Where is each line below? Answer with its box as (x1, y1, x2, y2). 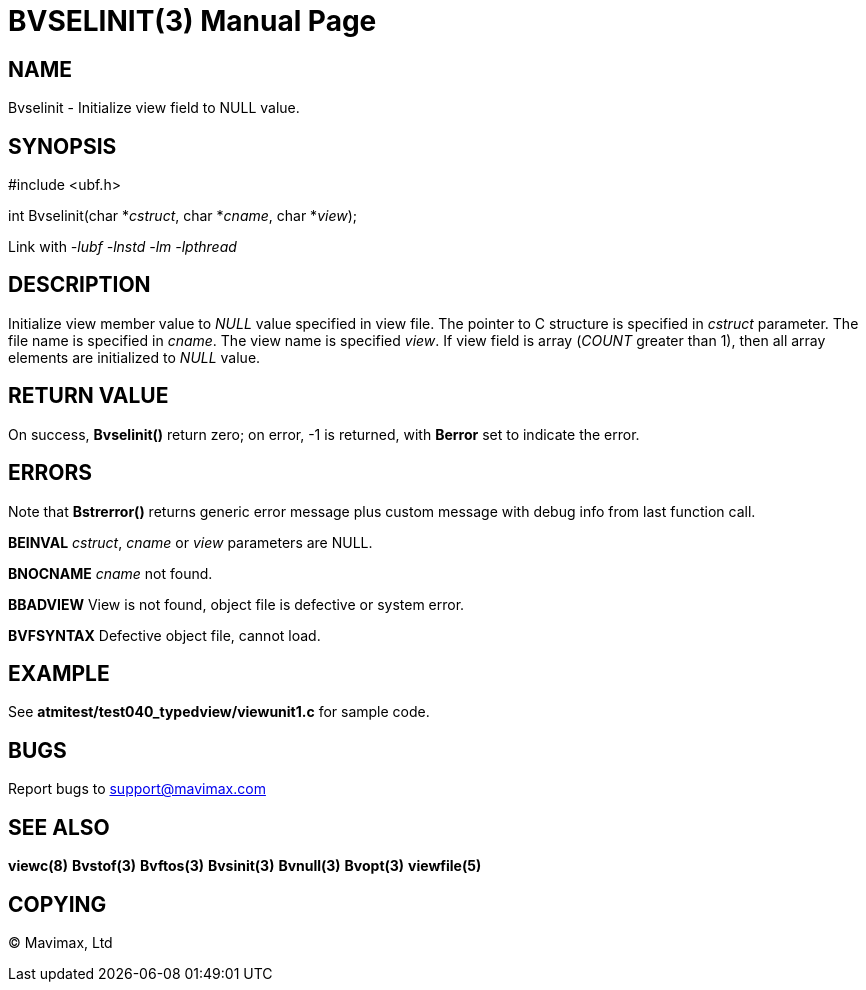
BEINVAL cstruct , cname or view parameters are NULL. (8, 533, 373, 551)
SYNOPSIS (8, 133, 117, 159)
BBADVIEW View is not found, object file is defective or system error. (8, 595, 465, 613)
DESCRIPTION (8, 272, 151, 298)
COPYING (8, 891, 107, 917)
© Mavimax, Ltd (8, 933, 113, 951)
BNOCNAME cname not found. (8, 564, 213, 582)
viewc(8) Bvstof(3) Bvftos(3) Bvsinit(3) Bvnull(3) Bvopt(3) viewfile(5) (8, 857, 482, 875)
